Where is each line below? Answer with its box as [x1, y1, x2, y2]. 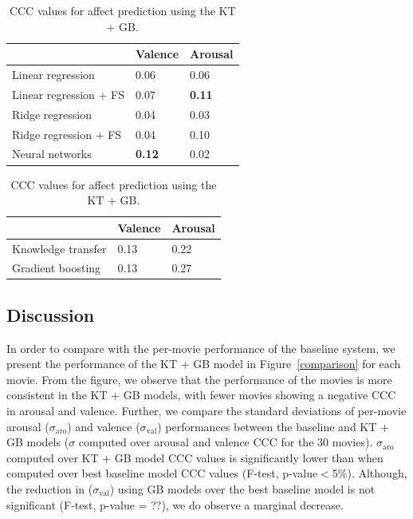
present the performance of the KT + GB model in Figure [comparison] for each [6, 355, 401, 372]
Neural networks [12, 145, 92, 162]
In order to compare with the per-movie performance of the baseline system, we [6, 339, 395, 356]
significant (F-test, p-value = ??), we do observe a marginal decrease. [6, 496, 344, 513]
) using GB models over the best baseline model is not [109, 481, 376, 497]
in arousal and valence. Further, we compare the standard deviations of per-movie [6, 402, 407, 419]
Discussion [6, 302, 95, 327]
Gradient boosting [12, 259, 101, 276]
